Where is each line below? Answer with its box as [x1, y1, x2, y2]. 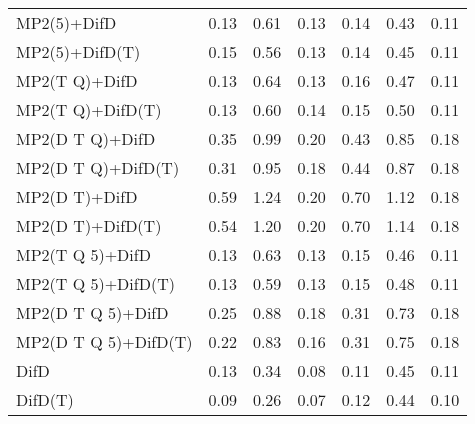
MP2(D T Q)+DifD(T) [16, 156, 180, 179]
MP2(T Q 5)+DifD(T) [16, 272, 175, 295]
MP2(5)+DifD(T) [16, 40, 141, 63]
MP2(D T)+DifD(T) [16, 214, 162, 237]
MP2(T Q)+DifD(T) [16, 98, 162, 121]
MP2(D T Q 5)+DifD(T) [16, 330, 193, 353]
